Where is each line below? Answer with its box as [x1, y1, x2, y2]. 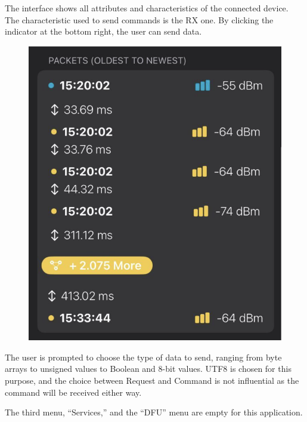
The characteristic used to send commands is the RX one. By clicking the [5, 13, 274, 26]
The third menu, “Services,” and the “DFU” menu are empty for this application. [5, 406, 303, 418]
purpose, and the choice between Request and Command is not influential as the [5, 374, 299, 386]
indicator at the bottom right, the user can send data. [5, 25, 202, 38]
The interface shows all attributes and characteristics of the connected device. [5, 2, 289, 14]
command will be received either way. [5, 386, 142, 398]
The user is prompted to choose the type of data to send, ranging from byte [5, 350, 282, 363]
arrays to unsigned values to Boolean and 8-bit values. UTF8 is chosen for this [5, 362, 292, 375]
